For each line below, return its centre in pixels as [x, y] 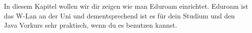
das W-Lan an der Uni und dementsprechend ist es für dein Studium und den [119, 15]
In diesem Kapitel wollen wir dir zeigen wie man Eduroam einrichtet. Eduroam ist [126, 6]
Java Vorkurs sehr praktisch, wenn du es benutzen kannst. [91, 25]
